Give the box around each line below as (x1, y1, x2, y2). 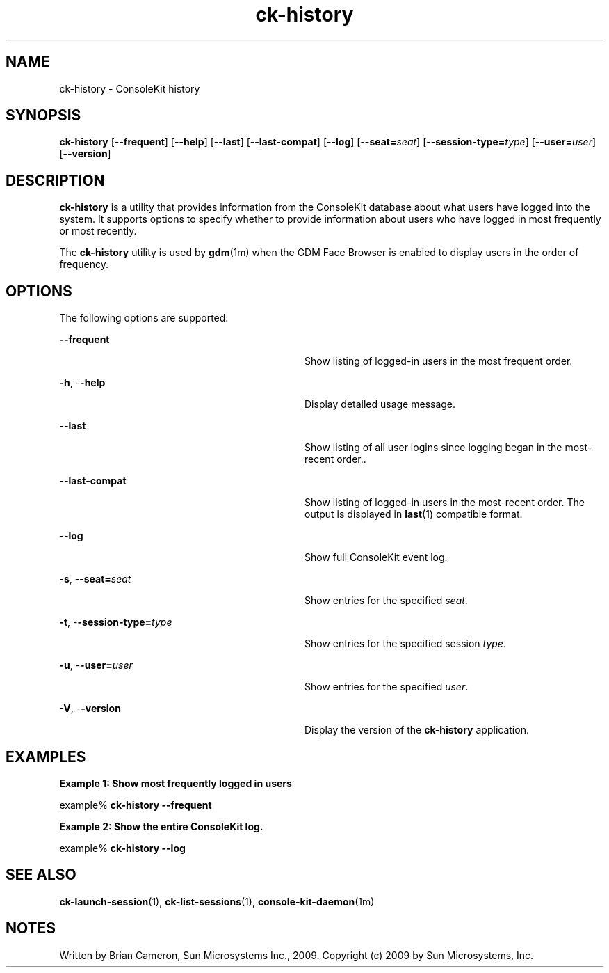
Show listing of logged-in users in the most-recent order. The (304, 496, 585, 509)
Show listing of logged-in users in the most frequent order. (304, 355, 573, 367)
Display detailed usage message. (304, 398, 456, 411)
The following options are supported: (59, 312, 229, 324)
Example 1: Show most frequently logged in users (59, 777, 292, 789)
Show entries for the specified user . (304, 681, 469, 693)
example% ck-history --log (59, 841, 186, 854)
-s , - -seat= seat (59, 573, 131, 585)
